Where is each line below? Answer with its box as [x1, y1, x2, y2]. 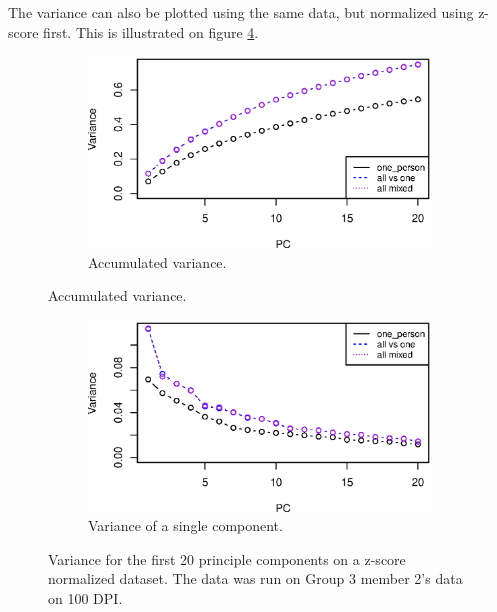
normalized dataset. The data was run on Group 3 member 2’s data [48, 568, 463, 589]
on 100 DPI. [48, 587, 123, 608]
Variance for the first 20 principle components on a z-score [48, 548, 406, 569]
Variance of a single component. [88, 515, 283, 536]
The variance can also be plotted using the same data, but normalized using [8, 2, 474, 22]
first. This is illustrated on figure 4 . [43, 21, 259, 42]
